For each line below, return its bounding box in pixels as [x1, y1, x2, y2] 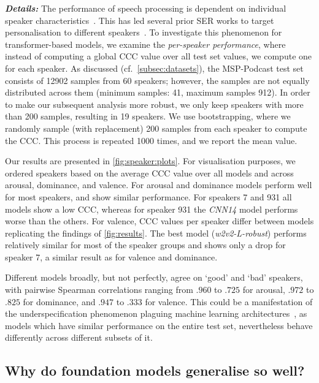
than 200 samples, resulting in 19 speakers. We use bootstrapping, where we [5, 110, 291, 123]
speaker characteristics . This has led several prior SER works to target [5, 13, 274, 26]
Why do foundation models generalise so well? [5, 361, 305, 380]
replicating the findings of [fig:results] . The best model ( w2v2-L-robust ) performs [5, 226, 307, 239]
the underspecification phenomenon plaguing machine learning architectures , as [5, 307, 307, 320]
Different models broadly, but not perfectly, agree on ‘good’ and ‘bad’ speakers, [5, 271, 303, 284]
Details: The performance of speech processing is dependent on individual [5, 2, 286, 14]
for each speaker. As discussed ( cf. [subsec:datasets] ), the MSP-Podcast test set [5, 61, 304, 74]
